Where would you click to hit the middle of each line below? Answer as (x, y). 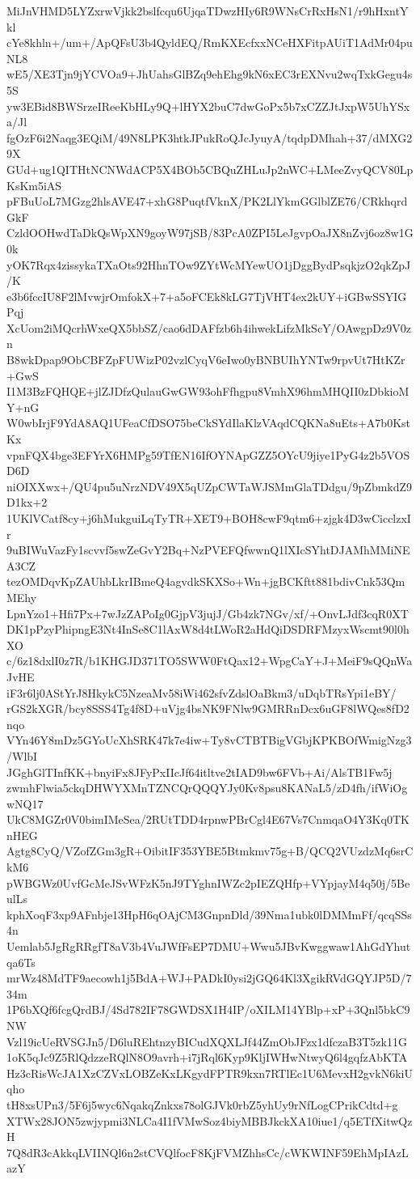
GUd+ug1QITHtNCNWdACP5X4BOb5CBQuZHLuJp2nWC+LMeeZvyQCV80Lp (210, 169)
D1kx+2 (27, 502)
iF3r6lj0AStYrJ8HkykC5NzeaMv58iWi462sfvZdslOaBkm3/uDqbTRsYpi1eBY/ (202, 692)
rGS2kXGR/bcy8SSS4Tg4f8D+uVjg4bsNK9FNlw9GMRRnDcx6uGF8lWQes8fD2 (208, 708)
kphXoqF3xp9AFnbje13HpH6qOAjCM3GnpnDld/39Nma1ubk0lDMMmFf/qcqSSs (209, 914)
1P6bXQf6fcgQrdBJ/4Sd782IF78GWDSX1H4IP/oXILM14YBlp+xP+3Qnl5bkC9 (208, 1009)
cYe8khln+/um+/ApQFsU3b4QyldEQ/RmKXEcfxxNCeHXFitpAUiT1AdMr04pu (210, 42)
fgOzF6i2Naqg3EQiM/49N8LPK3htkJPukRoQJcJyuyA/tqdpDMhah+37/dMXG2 (210, 137)
